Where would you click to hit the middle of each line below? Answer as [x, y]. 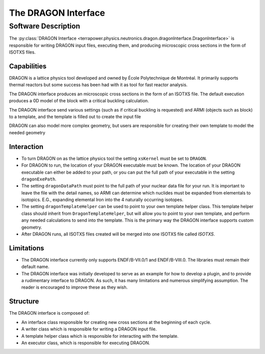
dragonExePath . [39, 179]
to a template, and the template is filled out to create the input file [75, 117]
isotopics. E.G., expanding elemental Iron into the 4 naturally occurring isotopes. [102, 200]
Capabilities [28, 66]
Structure [24, 302]
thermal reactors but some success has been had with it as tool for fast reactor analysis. [98, 85]
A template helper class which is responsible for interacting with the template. [100, 336]
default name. [35, 267]
